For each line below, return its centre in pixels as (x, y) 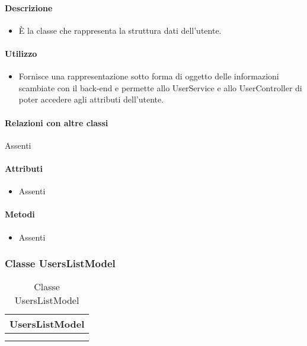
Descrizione (29, 7)
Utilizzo (21, 53)
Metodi (20, 214)
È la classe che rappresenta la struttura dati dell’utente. (120, 30)
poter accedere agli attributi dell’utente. (91, 99)
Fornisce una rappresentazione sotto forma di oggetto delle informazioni (149, 76)
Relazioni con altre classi (57, 122)
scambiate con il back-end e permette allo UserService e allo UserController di (160, 87)
